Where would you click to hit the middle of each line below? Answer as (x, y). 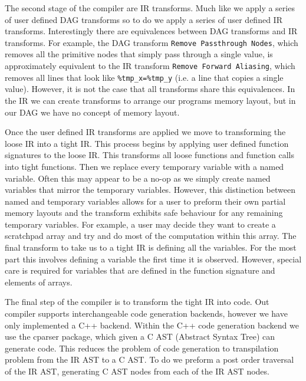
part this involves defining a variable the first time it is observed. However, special (153, 259)
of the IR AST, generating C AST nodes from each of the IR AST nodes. (137, 371)
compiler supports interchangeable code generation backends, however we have (146, 313)
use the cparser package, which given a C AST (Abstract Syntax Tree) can (140, 336)
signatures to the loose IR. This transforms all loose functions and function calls (150, 155)
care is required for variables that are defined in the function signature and (140, 270)
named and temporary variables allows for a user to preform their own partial (145, 201)
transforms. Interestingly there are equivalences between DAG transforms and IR (151, 31)
